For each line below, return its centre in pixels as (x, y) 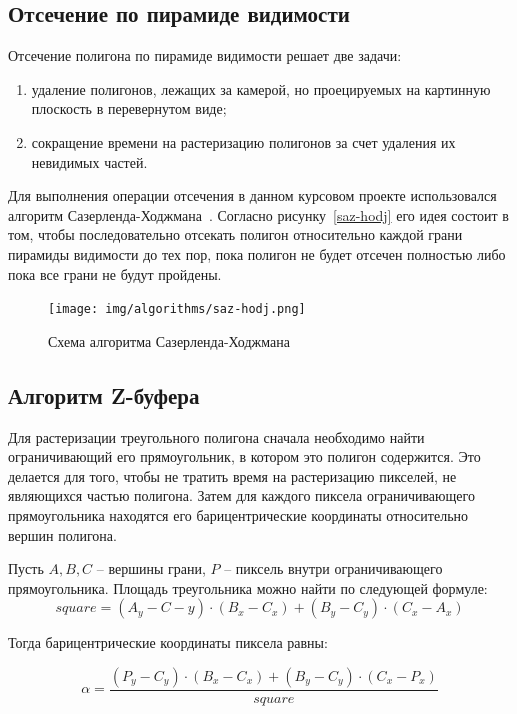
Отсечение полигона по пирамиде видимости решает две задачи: (205, 55)
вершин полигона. (62, 534)
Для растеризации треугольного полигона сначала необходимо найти (216, 436)
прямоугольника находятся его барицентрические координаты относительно (238, 514)
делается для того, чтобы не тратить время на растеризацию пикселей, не (232, 475)
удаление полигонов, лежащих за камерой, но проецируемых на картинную (261, 88)
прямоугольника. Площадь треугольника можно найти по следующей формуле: (248, 587)
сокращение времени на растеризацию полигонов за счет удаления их (243, 141)
